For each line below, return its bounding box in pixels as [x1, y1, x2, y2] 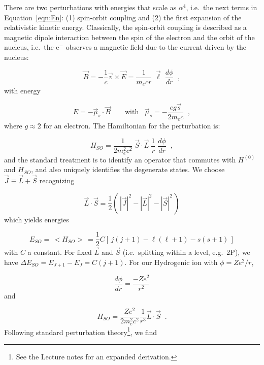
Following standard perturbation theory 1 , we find [4, 325, 157, 337]
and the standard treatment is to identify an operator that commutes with [4, 154, 236, 164]
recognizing [39, 175, 75, 185]
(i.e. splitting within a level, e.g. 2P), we [122, 247, 250, 257]
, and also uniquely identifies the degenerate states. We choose [31, 164, 225, 175]
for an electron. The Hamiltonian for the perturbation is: [43, 120, 220, 131]
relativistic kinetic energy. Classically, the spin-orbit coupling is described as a [4, 22, 247, 32]
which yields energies [4, 214, 69, 224]
